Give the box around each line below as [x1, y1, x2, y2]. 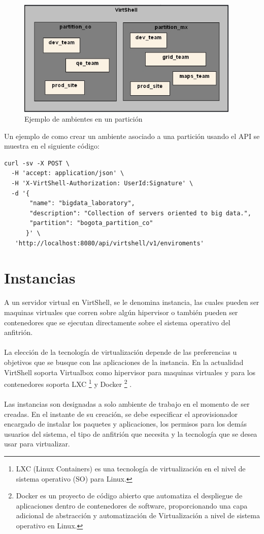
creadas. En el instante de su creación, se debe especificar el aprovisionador [4, 408, 238, 419]
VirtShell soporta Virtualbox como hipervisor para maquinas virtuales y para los [4, 367, 256, 377]
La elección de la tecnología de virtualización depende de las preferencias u [4, 347, 237, 357]
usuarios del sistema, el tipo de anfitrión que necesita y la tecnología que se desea [4, 428, 257, 439]
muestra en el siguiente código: [4, 140, 100, 151]
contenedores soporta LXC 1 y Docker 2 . [4, 377, 132, 389]
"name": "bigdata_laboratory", [29, 200, 135, 207]
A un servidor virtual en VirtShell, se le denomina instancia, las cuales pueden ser [4, 297, 259, 307]
